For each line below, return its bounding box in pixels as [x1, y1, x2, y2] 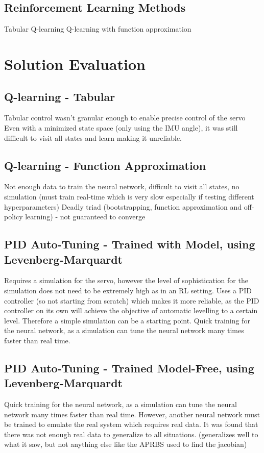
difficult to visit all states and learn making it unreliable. [4, 132, 182, 143]
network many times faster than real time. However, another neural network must [4, 409, 260, 419]
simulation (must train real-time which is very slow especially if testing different [4, 191, 254, 202]
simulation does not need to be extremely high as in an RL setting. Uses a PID [4, 285, 252, 295]
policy [4, 211, 23, 222]
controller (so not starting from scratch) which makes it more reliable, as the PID [4, 295, 259, 306]
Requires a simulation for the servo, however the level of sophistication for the [4, 275, 248, 286]
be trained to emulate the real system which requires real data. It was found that [4, 419, 258, 430]
